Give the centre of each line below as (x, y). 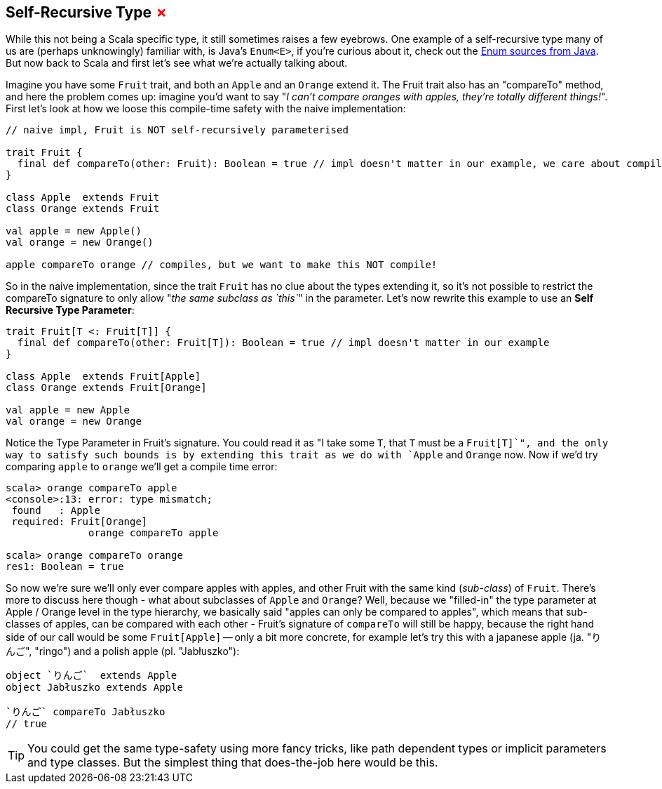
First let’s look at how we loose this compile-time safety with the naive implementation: (206, 109)
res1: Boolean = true (65, 567)
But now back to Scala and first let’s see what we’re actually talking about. (177, 63)
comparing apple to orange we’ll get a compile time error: (142, 467)
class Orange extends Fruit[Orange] (106, 388)
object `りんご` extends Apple (92, 676)
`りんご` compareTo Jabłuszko (86, 712)
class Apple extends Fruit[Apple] (103, 377)
